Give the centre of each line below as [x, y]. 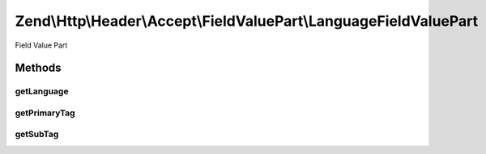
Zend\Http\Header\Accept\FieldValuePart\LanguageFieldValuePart [247, 21]
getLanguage [42, 91]
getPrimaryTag [45, 113]
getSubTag [37, 135]
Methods [38, 68]
